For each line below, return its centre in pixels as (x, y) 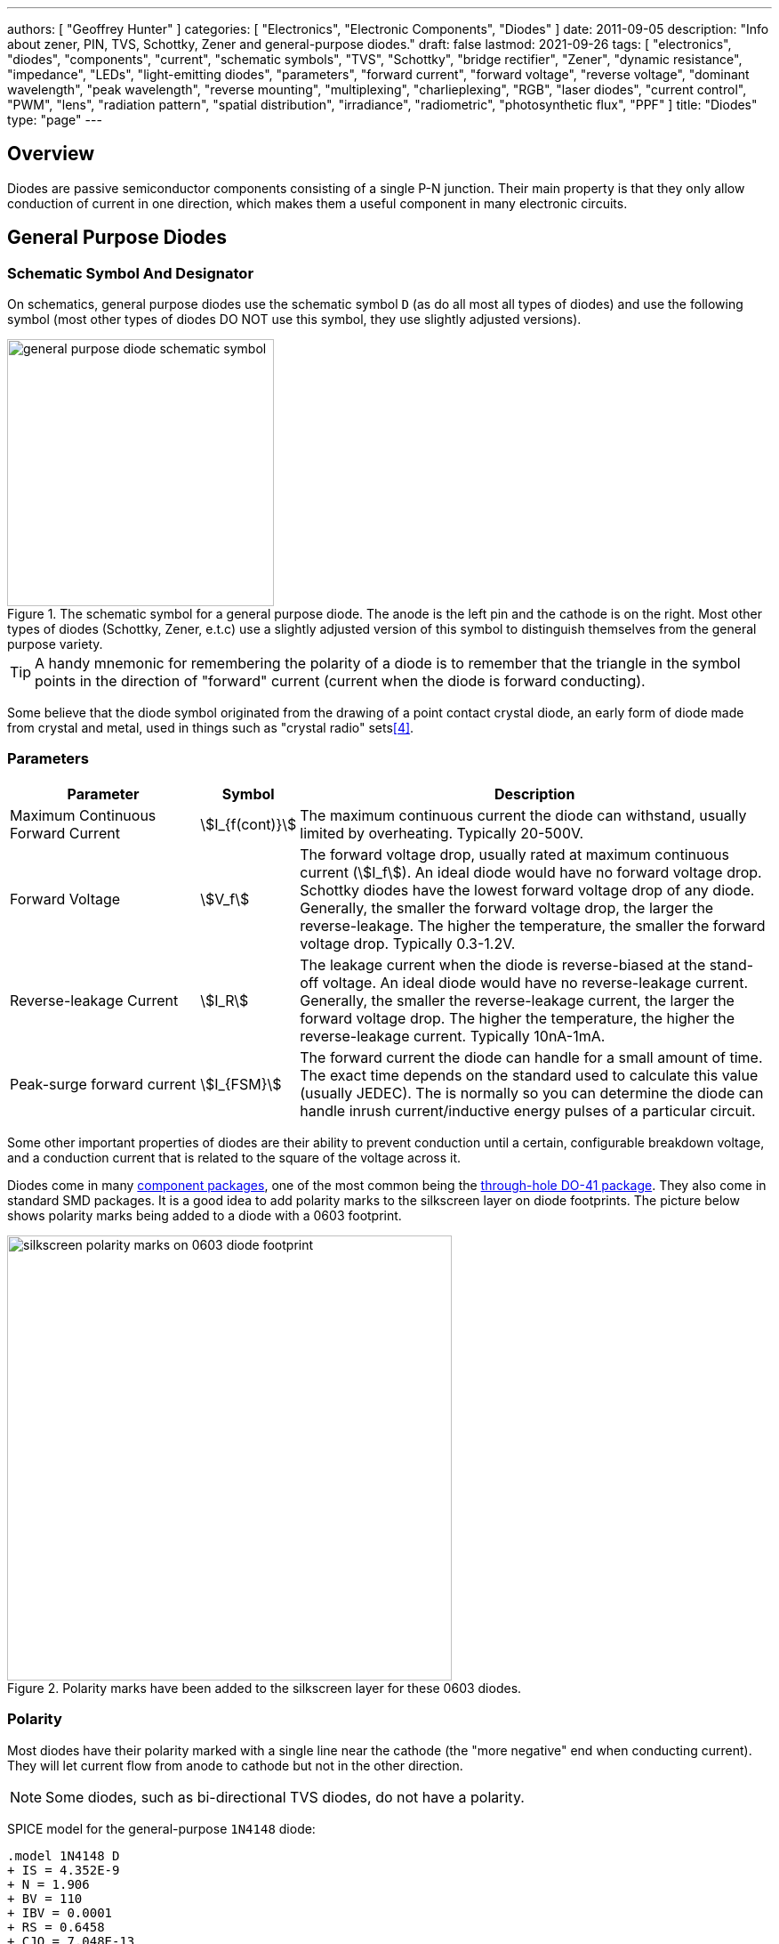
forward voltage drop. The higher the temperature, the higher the (518, 1018)
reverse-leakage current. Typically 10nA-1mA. (453, 1036)
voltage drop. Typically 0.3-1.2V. (408, 943)
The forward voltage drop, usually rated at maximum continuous (515, 854)
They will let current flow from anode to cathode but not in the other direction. (235, 1765)
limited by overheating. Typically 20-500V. (442, 833)
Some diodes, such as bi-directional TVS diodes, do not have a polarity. (285, 1797)
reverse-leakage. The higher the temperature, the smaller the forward (533, 925)
